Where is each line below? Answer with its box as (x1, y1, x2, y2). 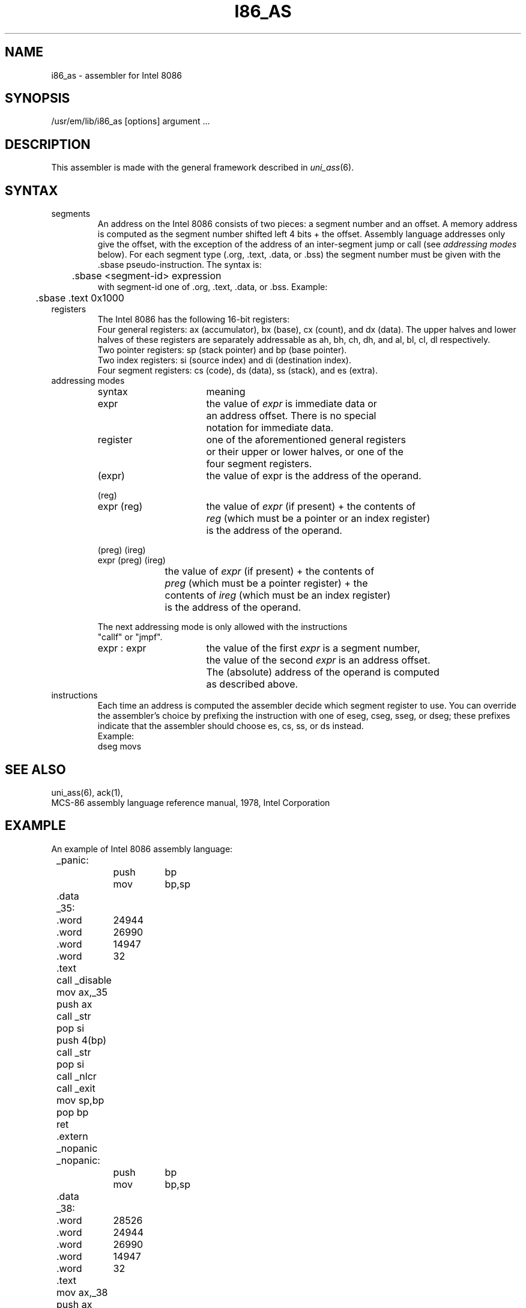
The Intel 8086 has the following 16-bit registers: (97, 314, 290, 325)
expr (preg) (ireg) (97, 555, 166, 566)
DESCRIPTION (5, 136, 91, 152)
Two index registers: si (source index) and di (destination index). (97, 355, 351, 366)
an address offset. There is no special (206, 410, 376, 422)
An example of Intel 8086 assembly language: (51, 843, 233, 854)
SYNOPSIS (5, 91, 70, 106)
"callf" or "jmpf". (97, 632, 163, 643)
